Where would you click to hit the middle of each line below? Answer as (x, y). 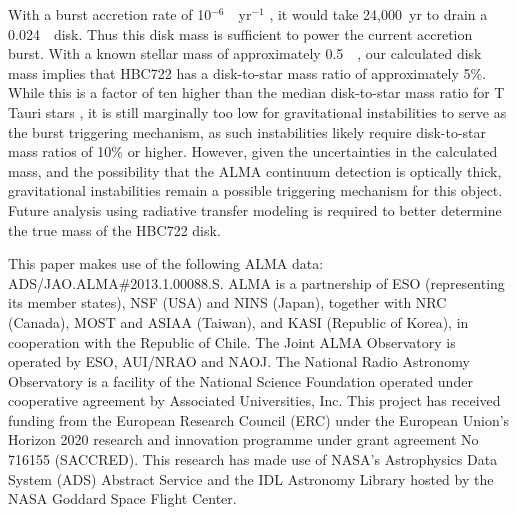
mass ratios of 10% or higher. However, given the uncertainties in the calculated (253, 151)
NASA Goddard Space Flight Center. (122, 498)
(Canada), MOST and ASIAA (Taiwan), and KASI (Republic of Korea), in (238, 321)
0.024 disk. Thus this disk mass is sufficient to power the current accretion (240, 33)
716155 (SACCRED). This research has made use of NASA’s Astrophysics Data (253, 459)
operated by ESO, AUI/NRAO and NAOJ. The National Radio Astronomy (239, 361)
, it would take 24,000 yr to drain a (378, 14)
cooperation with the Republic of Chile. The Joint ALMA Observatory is (232, 341)
